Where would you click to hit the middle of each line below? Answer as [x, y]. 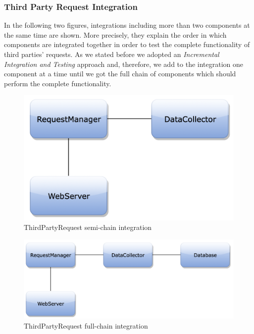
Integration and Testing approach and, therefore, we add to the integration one [124, 64]
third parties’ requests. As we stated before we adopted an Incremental [112, 54]
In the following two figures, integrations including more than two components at [127, 25]
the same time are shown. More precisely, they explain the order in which [115, 34]
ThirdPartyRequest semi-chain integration [88, 227]
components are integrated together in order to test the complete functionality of [127, 44]
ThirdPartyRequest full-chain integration [86, 325]
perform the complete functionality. [58, 83]
